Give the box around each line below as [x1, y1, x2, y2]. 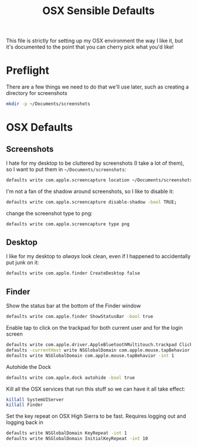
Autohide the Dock [6, 363, 52, 370]
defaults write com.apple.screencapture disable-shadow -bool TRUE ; [6, 199, 177, 205]
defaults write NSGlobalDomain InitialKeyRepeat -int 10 [6, 436, 148, 442]
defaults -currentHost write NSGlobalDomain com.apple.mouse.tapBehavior [6, 347, 191, 353]
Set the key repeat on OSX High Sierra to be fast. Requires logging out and [6, 412, 186, 420]
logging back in [6, 419, 43, 426]
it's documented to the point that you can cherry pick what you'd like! [6, 43, 174, 50]
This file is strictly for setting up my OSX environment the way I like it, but [6, 37, 183, 45]
